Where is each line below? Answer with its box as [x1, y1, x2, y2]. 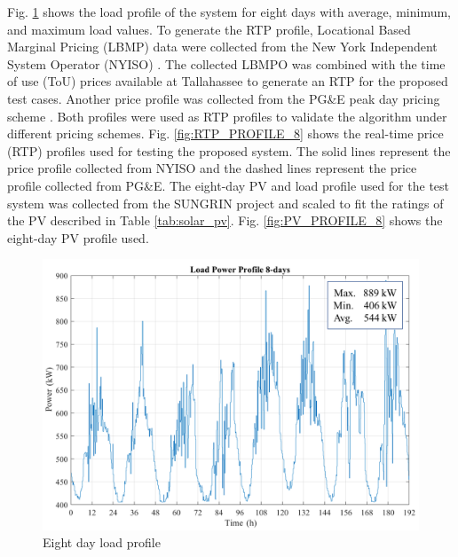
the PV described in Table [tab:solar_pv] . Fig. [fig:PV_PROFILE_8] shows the [7, 211, 443, 230]
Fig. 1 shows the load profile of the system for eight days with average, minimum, [7, 3, 451, 20]
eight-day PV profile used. [7, 228, 149, 247]
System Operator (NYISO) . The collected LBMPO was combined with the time [7, 54, 446, 73]
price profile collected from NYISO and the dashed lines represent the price [7, 159, 417, 177]
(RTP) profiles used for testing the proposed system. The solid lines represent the [7, 141, 451, 160]
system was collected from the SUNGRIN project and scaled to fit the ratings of [7, 193, 444, 212]
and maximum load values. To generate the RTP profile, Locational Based [7, 20, 411, 38]
